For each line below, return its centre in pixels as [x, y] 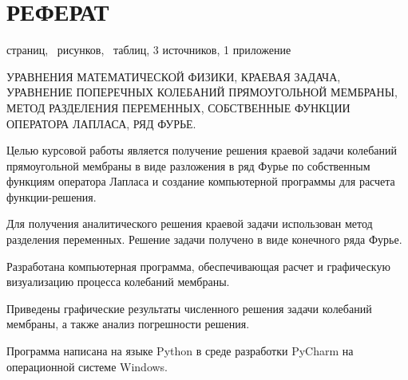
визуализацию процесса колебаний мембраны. [118, 282]
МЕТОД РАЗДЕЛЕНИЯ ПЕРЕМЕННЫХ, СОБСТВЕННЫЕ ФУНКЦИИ [178, 107]
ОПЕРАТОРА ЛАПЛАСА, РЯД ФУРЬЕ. [101, 123]
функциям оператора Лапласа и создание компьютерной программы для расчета [201, 181]
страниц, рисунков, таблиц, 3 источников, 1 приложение [149, 50]
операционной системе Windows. [87, 366]
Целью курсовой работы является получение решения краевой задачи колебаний [202, 150]
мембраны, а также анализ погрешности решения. [128, 324]
